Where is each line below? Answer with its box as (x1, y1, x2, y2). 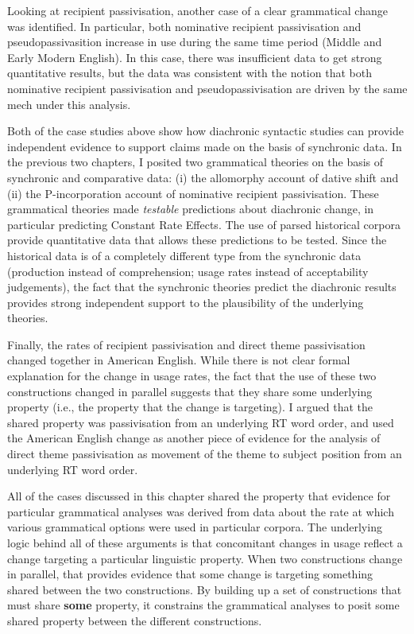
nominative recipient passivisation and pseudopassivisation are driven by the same (7, 80, 408, 96)
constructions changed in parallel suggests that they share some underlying (7, 383, 373, 399)
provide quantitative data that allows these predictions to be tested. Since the (7, 231, 387, 248)
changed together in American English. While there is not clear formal (7, 352, 350, 368)
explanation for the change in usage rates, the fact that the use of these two (7, 368, 377, 384)
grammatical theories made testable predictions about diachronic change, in (7, 200, 374, 217)
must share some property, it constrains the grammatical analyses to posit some (7, 597, 400, 613)
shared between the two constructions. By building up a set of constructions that (7, 581, 402, 597)
